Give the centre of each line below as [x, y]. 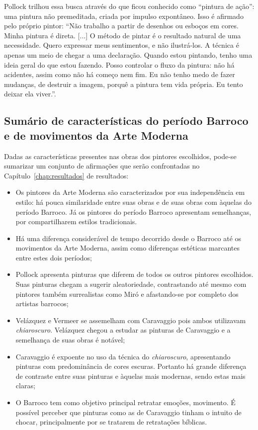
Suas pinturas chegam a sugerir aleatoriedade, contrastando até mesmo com [131, 284]
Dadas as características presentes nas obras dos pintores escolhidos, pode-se [120, 156]
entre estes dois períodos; [54, 257]
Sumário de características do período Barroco [126, 121]
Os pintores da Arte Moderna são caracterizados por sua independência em [130, 192]
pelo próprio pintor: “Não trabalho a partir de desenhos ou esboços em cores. [121, 26]
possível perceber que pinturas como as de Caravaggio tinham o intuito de [129, 412]
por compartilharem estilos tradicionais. [76, 221]
